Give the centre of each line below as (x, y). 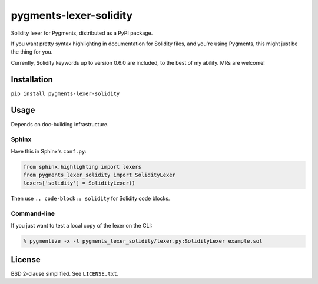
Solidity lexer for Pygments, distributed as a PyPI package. (82, 33)
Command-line (33, 213)
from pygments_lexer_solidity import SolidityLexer (100, 175)
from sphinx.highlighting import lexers (82, 167)
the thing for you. (32, 52)
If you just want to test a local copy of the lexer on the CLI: (82, 225)
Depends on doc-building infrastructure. (60, 124)
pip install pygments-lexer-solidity (65, 93)
